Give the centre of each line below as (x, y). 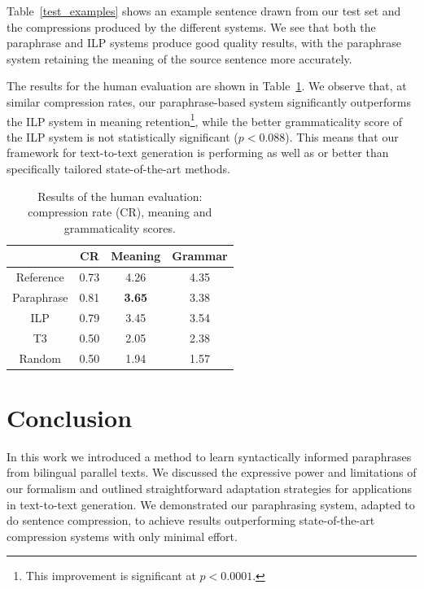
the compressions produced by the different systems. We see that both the (191, 26)
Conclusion (70, 417)
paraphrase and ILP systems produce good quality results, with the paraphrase (204, 43)
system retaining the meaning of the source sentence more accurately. (179, 58)
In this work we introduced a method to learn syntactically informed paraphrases (209, 456)
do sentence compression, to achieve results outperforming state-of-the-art (191, 520)
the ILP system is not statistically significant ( (122, 136)
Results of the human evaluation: (120, 196)
